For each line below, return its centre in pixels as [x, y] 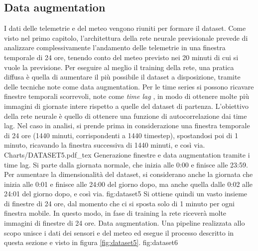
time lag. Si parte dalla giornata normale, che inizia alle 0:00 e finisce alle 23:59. [126, 164]
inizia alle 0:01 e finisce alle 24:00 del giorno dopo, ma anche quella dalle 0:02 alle [129, 184]
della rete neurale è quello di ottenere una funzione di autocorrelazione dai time [126, 116]
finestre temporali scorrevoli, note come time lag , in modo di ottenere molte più [127, 96]
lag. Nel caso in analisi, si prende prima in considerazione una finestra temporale [127, 125]
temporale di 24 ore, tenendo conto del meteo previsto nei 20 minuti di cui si [121, 57]
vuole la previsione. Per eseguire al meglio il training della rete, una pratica [119, 67]
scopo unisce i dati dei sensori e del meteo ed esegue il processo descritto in [119, 232]
